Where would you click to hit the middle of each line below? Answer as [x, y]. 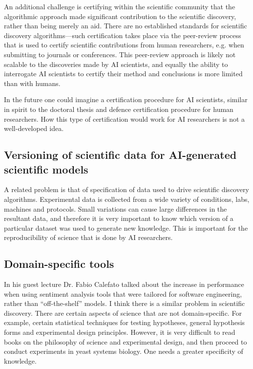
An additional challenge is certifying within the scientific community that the [120, 6]
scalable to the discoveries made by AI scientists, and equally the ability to [116, 64]
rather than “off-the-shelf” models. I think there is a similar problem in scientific [125, 303]
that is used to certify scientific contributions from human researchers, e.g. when [124, 45]
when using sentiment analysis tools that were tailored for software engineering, [123, 293]
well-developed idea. [34, 128]
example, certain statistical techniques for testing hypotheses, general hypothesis [125, 322]
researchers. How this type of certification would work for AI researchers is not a [125, 119]
